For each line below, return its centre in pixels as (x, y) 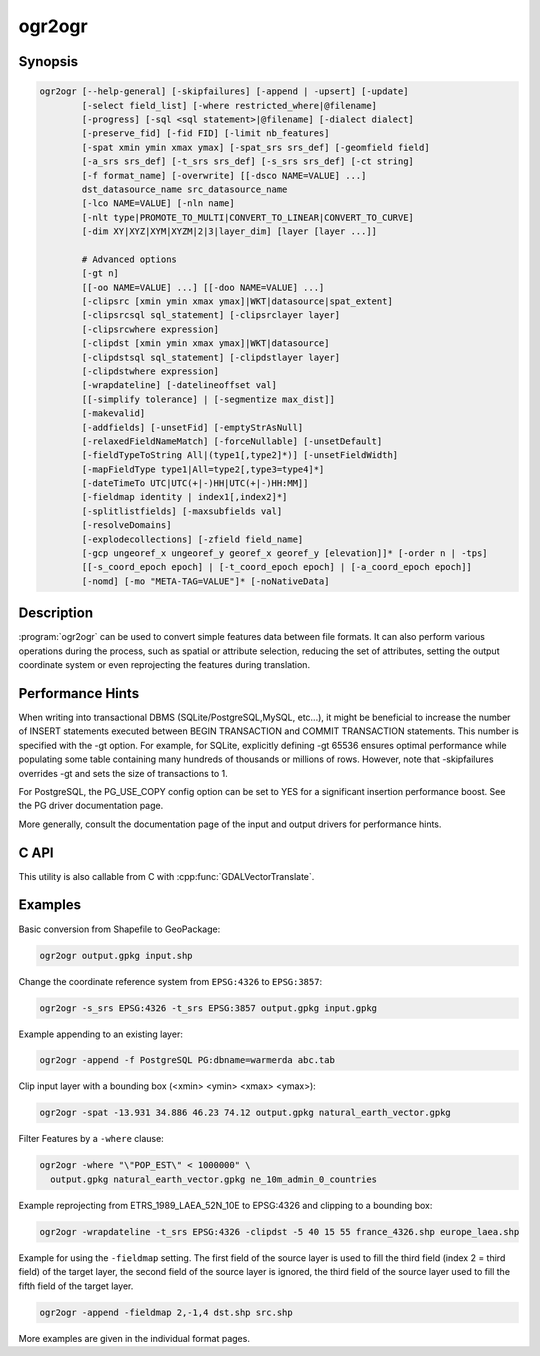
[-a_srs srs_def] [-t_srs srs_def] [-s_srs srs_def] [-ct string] (248, 161)
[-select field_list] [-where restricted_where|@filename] (229, 105)
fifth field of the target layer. (76, 1286)
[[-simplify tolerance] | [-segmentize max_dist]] (208, 399)
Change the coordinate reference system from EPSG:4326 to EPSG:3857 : (170, 981)
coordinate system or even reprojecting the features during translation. (164, 665)
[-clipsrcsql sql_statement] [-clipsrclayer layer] (211, 315)
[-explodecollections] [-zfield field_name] (192, 539)
